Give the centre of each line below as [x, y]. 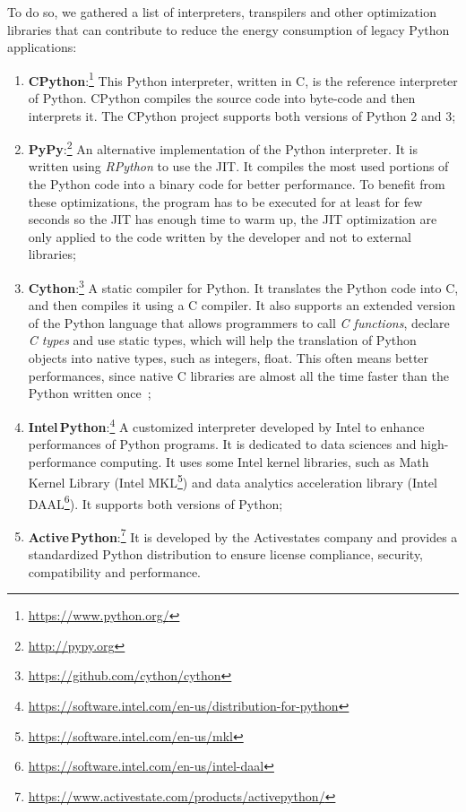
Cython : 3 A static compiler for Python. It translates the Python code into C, [243, 286]
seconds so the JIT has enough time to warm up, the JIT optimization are [233, 219]
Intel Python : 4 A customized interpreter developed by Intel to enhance [226, 425]
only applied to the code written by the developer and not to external [220, 236]
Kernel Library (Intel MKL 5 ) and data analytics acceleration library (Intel [233, 481]
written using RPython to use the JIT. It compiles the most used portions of [238, 166]
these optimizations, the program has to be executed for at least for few [225, 201]
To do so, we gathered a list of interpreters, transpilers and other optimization [222, 12]
